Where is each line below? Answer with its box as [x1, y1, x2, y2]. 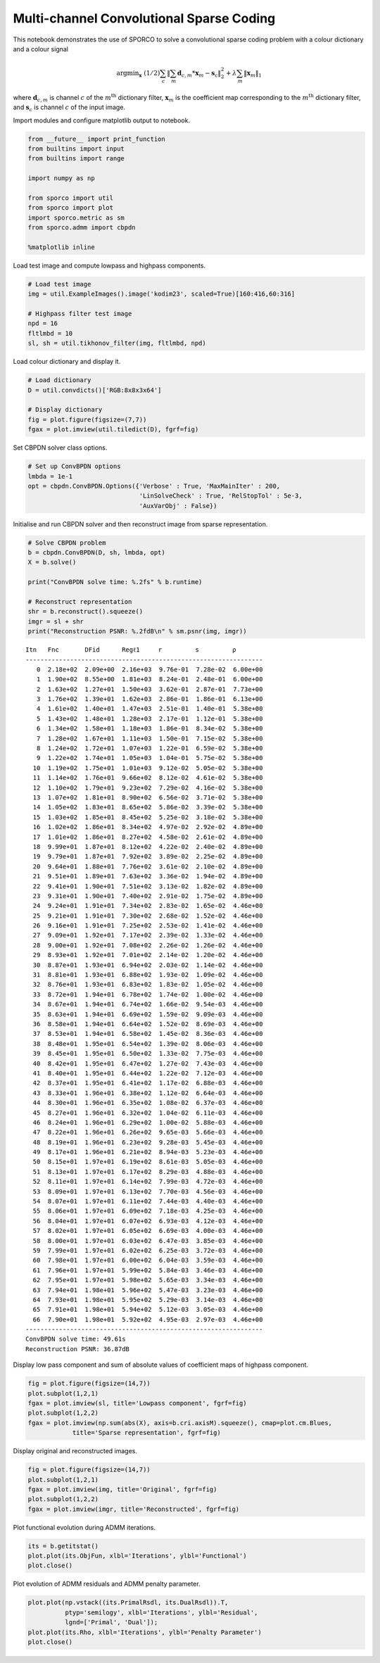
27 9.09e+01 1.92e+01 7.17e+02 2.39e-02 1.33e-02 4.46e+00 [32, 931, 263, 940]
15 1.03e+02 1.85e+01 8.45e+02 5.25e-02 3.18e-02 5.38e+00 [32, 813, 263, 821]
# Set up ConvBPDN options [27, 462, 121, 471]
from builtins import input [27, 145, 125, 153]
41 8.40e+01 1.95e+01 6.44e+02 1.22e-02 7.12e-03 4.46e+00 [32, 1069, 263, 1077]
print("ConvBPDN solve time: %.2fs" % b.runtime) [27, 578, 203, 586]
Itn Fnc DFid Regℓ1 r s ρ [25, 646, 236, 654]
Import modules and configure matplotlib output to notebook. [13, 116, 190, 125]
